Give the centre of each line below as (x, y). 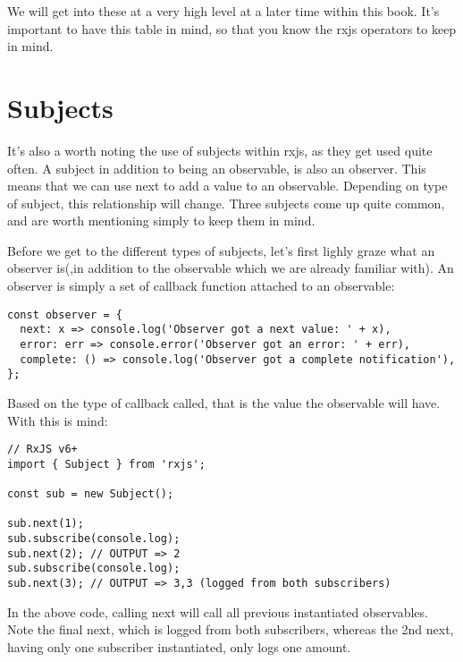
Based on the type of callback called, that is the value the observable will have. (224, 402)
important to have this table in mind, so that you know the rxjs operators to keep (232, 28)
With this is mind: (58, 420)
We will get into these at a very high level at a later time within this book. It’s (223, 11)
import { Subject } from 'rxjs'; (106, 464)
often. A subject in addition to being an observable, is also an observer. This (217, 168)
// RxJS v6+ (42, 450)
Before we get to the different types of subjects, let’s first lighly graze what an (221, 250)
